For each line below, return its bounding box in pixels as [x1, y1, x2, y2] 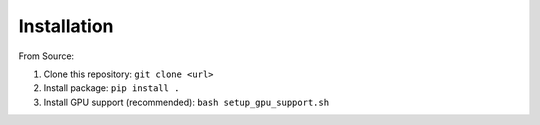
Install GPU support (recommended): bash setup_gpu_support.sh [43, 96, 330, 108]
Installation [18, 15, 114, 37]
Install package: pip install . [43, 82, 180, 94]
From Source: [18, 50, 75, 62]
